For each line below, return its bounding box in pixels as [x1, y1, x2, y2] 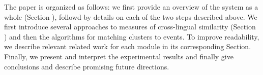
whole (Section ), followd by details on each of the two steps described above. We [4, 11, 257, 22]
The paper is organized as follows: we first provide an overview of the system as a [4, 2, 258, 12]
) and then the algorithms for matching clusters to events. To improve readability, [4, 31, 259, 42]
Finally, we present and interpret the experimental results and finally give [4, 51, 233, 61]
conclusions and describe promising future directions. [4, 61, 169, 71]
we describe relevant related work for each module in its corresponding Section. [4, 41, 251, 52]
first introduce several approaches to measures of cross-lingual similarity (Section [4, 21, 256, 32]
